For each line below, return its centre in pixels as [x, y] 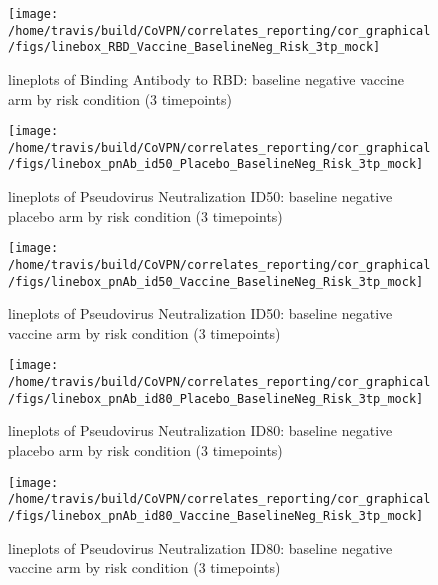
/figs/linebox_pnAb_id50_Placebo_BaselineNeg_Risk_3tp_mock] [216, 164]
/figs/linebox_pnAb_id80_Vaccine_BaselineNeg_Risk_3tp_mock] [216, 515]
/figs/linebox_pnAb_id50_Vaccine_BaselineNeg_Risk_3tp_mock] [216, 281]
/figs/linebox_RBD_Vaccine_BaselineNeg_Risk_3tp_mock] [194, 47]
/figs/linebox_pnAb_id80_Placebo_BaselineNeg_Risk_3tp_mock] [216, 398]
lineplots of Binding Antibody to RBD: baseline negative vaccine [206, 78]
